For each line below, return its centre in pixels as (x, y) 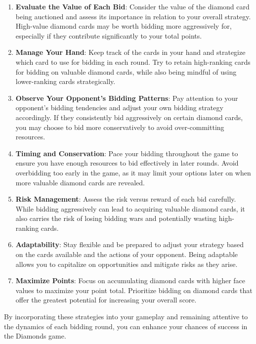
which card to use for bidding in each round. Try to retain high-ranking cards (133, 62)
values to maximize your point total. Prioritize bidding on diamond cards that (134, 290)
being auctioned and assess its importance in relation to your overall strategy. (133, 16)
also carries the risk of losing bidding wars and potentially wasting (116, 218)
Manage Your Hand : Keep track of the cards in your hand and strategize (130, 52)
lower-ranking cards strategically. (65, 81)
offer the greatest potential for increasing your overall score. (106, 300)
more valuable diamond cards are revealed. (80, 182)
